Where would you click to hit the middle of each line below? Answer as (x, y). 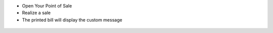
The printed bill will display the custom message (72, 19)
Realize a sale (36, 13)
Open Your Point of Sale (47, 6)
